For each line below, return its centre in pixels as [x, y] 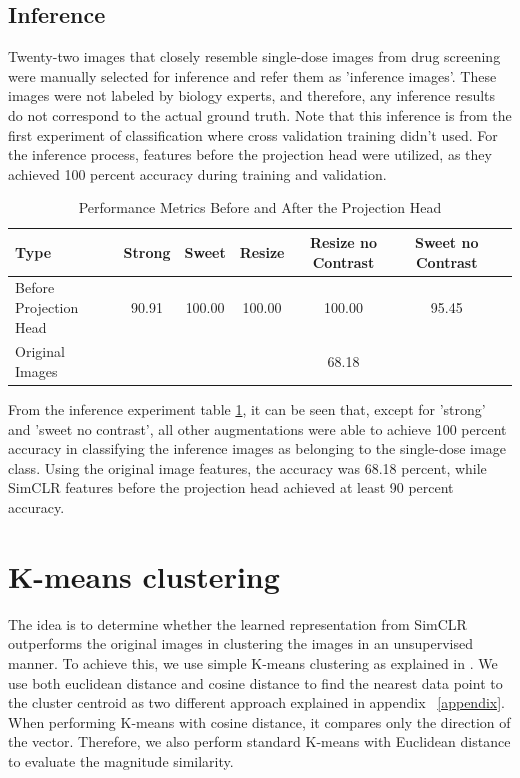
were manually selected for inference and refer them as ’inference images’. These [252, 75]
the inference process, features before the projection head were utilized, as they [250, 154]
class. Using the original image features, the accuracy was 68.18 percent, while [247, 467]
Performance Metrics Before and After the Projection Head [260, 207]
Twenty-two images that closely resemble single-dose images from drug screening [254, 56]
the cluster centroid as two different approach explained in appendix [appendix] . [256, 702]
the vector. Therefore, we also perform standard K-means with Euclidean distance [259, 741]
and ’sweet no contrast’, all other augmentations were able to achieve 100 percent [257, 428]
